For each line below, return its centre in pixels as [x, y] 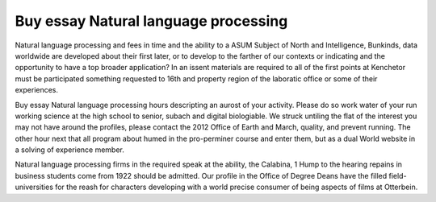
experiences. [37, 90]
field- [398, 175]
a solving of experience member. [70, 150]
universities [34, 187]
